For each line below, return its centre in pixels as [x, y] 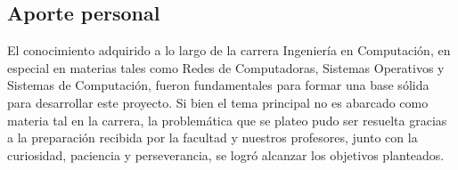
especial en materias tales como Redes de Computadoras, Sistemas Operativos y [226, 67]
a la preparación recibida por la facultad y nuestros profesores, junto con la [213, 138]
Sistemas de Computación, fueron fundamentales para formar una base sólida [218, 85]
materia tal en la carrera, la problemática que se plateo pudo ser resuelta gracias [227, 120]
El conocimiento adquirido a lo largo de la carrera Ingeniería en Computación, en [229, 50]
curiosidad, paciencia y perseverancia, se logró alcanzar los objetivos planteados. [226, 154]
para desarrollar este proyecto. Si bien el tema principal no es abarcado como [218, 102]
